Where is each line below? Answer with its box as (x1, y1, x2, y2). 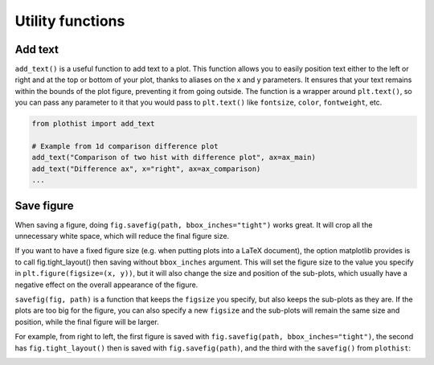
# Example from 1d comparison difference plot (31, 141, 219, 150)
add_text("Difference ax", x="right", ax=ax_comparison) (31, 164, 261, 173)
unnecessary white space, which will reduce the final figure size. (14, 232, 229, 241)
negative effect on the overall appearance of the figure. (14, 280, 199, 289)
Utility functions (14, 12, 125, 30)
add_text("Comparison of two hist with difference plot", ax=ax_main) (31, 153, 317, 162)
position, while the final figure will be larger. (14, 317, 160, 326)
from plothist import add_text (31, 119, 156, 129)
